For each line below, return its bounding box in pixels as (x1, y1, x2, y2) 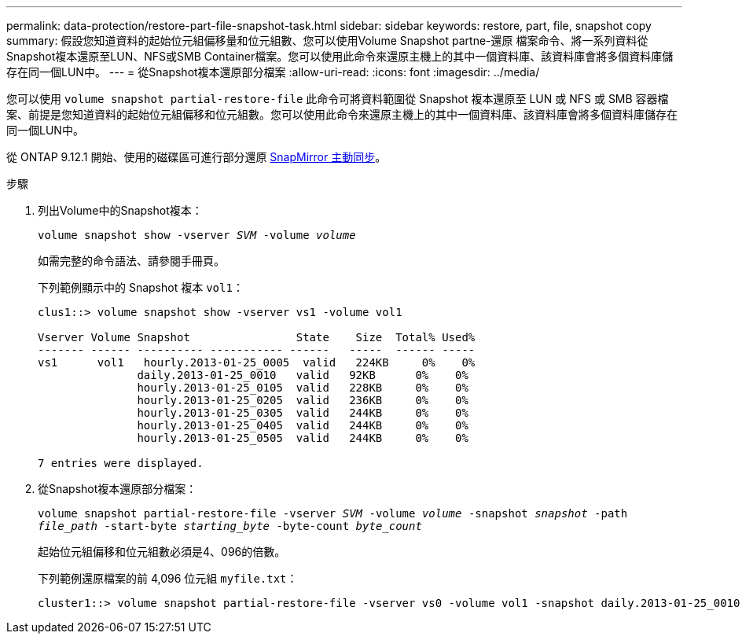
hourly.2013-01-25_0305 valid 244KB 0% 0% (137, 406, 468, 419)
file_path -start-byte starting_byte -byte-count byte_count (38, 520, 422, 532)
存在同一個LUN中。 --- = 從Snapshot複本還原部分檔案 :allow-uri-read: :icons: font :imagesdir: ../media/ (6, 65, 540, 79)
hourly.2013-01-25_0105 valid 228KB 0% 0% (137, 381, 468, 394)
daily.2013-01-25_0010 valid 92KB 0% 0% (137, 369, 468, 381)
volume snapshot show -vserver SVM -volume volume (38, 229, 356, 241)
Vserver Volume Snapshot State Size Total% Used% (38, 331, 476, 344)
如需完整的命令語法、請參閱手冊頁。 (38, 254, 225, 267)
